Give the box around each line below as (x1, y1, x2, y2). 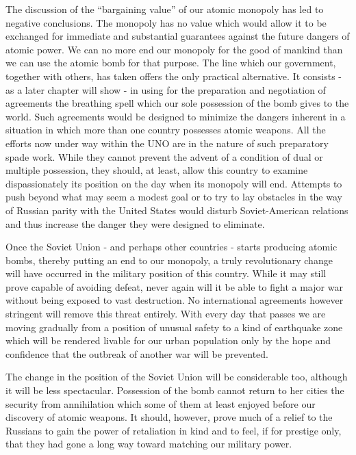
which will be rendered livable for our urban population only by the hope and (5, 333, 331, 348)
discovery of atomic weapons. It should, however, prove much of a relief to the (5, 410, 333, 424)
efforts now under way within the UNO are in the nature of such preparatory (5, 135, 329, 150)
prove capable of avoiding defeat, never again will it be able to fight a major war (5, 279, 343, 294)
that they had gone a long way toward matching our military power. (5, 437, 292, 451)
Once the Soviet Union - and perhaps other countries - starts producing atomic (5, 239, 338, 254)
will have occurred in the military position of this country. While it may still (5, 266, 327, 281)
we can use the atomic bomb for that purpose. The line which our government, (5, 55, 336, 70)
